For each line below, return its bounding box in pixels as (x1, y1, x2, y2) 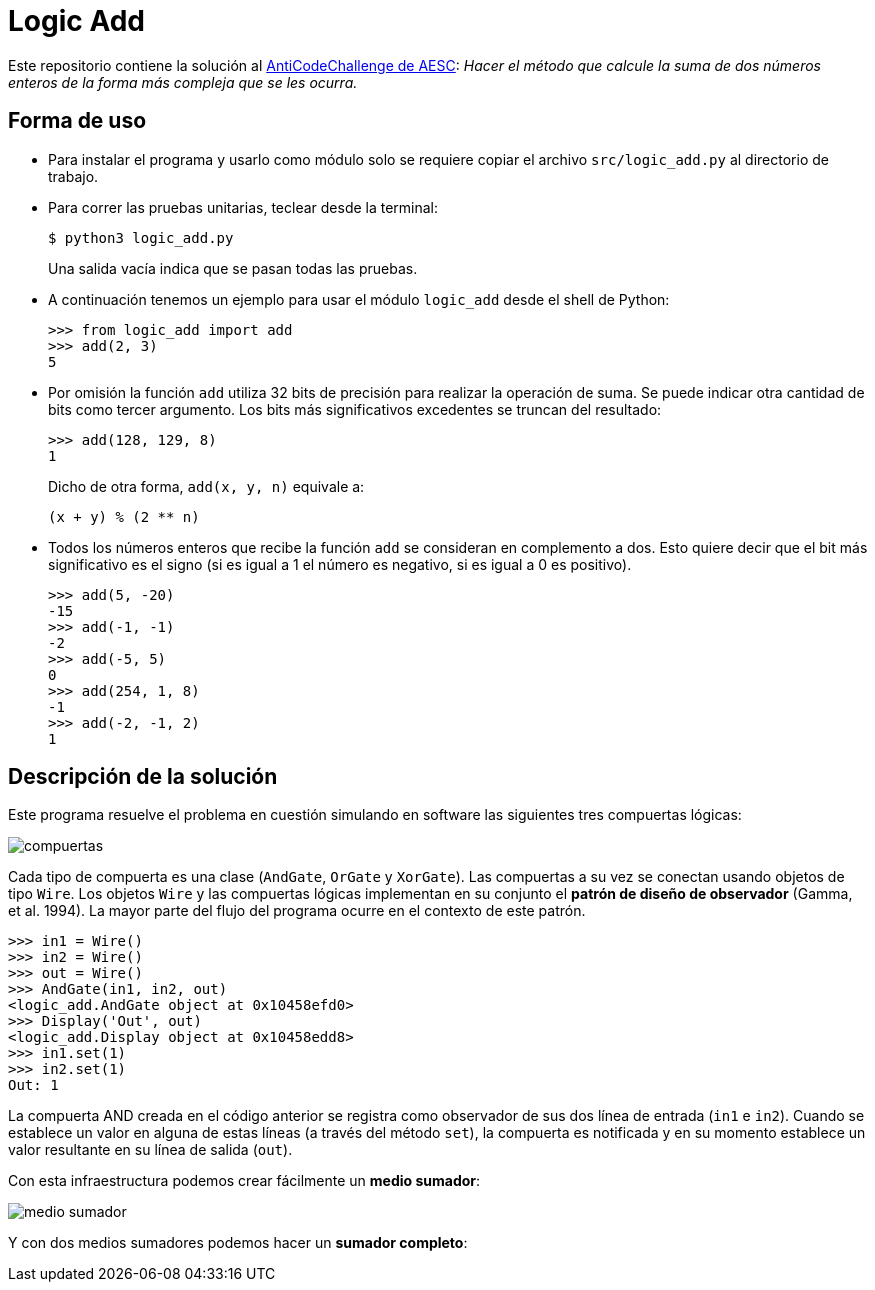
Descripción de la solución (8, 764, 278, 790)
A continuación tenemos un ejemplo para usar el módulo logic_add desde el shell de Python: (48, 290, 670, 308)
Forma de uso (8, 108, 147, 134)
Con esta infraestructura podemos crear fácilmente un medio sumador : (8, 1172, 481, 1190)
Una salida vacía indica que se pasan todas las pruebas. (48, 259, 418, 277)
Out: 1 (8, 1077, 59, 1094)
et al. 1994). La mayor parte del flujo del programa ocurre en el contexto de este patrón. (8, 902, 586, 920)
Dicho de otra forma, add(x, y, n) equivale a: (48, 477, 365, 495)
